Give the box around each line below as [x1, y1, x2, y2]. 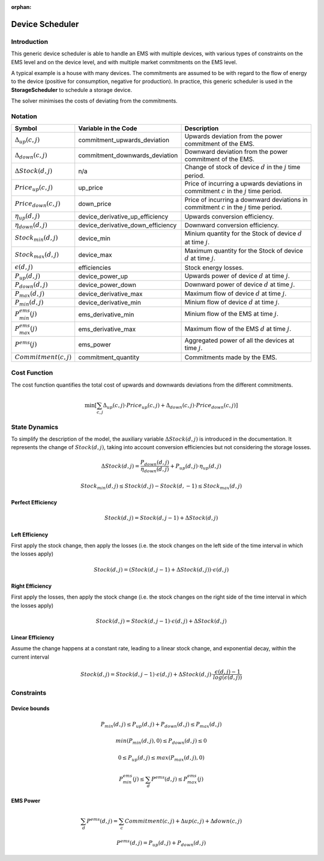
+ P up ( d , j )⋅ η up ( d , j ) [170, 462, 221, 471]
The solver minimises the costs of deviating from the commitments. [11, 97, 178, 104]
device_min [78, 234, 111, 243]
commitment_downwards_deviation [78, 151, 178, 160]
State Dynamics [11, 423, 59, 431]
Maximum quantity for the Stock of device [184, 246, 303, 255]
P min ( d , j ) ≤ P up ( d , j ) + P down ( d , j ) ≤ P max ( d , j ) [100, 721, 222, 729]
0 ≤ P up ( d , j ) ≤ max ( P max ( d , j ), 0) [118, 754, 205, 763]
